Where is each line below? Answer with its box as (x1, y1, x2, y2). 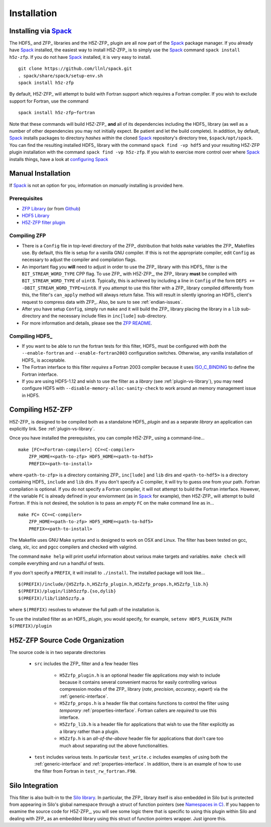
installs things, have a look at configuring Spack (9, 156, 108, 162)
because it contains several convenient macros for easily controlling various (59, 679, 217, 685)
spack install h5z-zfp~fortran (18, 110, 95, 116)
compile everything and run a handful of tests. (9, 560, 105, 566)
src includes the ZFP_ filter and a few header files (34, 660, 139, 667)
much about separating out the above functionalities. (59, 742, 169, 749)
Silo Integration (9, 781, 59, 790)
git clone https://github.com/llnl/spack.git (18, 66, 132, 71)
